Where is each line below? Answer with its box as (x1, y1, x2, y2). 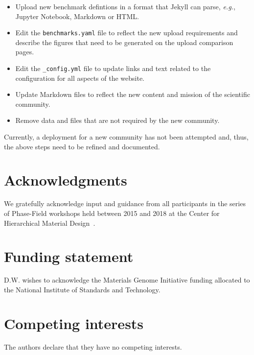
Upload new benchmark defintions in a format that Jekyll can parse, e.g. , (15, 1, 235, 11)
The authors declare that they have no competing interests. (4, 341, 182, 352)
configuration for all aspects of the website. (15, 72, 144, 83)
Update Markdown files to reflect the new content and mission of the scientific (15, 89, 250, 99)
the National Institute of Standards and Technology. (4, 284, 161, 294)
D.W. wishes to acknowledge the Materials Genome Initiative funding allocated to (4, 275, 250, 285)
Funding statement (4, 246, 134, 266)
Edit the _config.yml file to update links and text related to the (15, 63, 211, 73)
